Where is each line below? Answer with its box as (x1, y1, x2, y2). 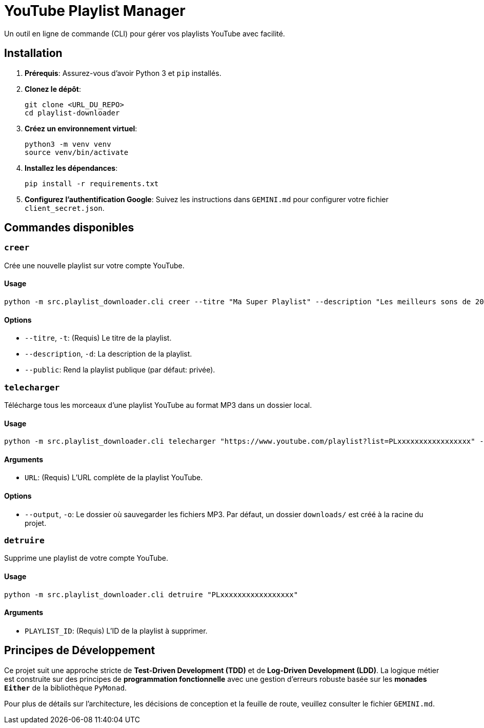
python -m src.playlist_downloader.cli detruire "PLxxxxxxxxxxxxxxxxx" (4, 590, 298, 599)
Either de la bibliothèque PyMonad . (4, 683, 127, 692)
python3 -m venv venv (25, 140, 111, 148)
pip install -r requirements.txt (25, 179, 159, 188)
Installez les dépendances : (25, 163, 118, 172)
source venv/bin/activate (25, 148, 129, 156)
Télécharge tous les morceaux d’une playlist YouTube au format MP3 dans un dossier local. (4, 401, 312, 409)
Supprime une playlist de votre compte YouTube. (4, 554, 169, 563)
